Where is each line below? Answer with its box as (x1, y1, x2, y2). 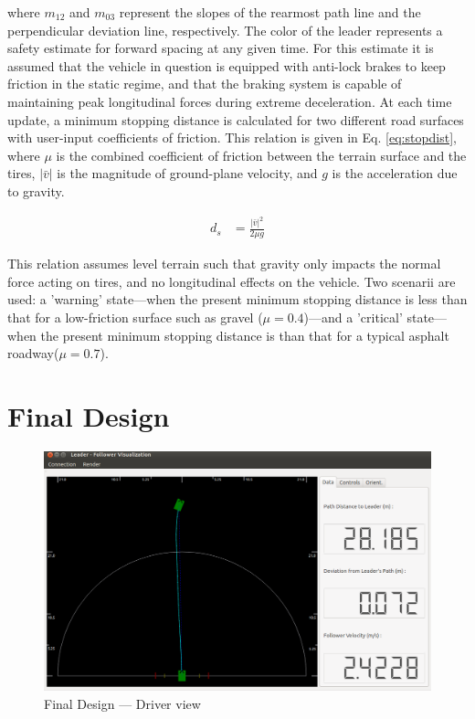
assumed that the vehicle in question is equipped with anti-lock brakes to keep (7, 56, 446, 75)
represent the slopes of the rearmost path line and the (119, 3, 421, 21)
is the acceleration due (332, 164, 458, 183)
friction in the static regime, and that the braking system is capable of (7, 74, 402, 93)
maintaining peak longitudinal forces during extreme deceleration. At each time (7, 91, 452, 111)
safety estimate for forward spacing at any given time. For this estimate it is (7, 38, 434, 58)
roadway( (7, 344, 59, 363)
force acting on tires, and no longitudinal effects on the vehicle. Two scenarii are (7, 271, 456, 291)
